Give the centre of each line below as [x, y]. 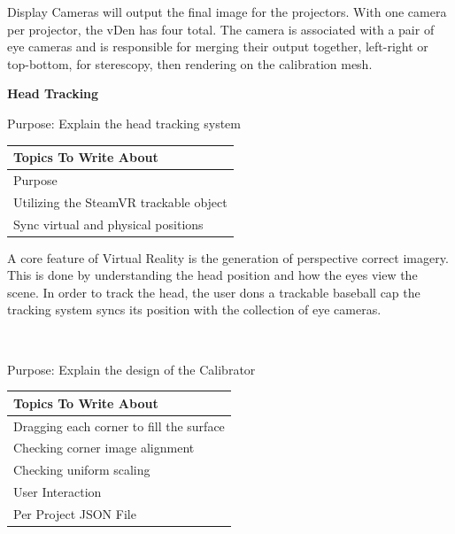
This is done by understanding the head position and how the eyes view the [212, 275]
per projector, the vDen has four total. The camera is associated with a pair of [221, 29]
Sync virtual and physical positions [108, 224]
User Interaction [58, 492]
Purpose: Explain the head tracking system [124, 123]
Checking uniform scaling [82, 470]
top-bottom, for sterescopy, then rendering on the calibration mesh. [190, 63]
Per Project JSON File [75, 513]
